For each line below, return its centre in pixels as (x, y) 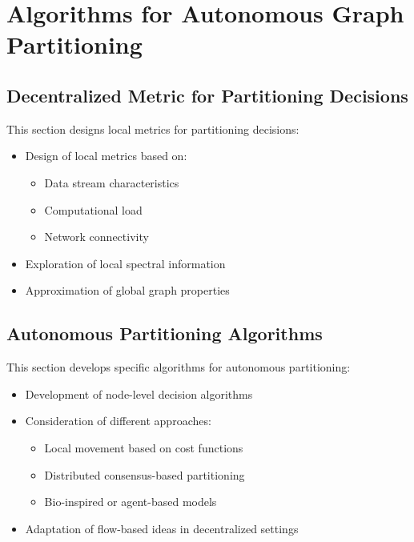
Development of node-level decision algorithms (139, 393)
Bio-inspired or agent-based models (131, 502)
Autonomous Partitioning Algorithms (165, 333)
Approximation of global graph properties (127, 290)
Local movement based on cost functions (144, 447)
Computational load (93, 209)
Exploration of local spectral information (125, 263)
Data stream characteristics (112, 182)
